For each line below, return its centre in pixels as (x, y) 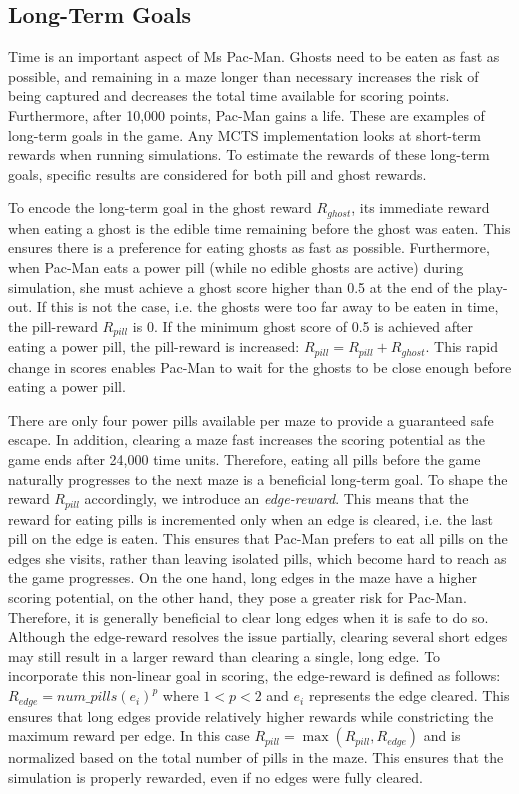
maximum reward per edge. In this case (129, 735)
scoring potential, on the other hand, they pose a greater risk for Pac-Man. (237, 597)
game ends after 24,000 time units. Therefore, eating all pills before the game (244, 459)
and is (442, 735)
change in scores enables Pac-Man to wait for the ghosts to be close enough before (260, 366)
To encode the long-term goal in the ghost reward (160, 207)
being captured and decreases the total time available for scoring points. (229, 95)
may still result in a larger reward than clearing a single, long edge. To (224, 655)
